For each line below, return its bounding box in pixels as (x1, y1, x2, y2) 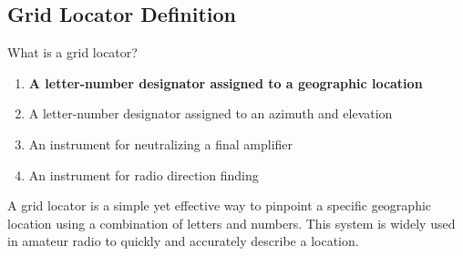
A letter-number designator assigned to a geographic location (28, 73, 423, 92)
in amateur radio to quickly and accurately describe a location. (7, 231, 359, 251)
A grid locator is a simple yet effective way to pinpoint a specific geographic (7, 196, 432, 215)
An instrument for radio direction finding (28, 165, 259, 184)
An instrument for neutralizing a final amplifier (28, 134, 293, 153)
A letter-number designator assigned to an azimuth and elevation (28, 104, 393, 123)
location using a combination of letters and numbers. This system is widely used (7, 213, 456, 232)
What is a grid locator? (7, 43, 138, 62)
